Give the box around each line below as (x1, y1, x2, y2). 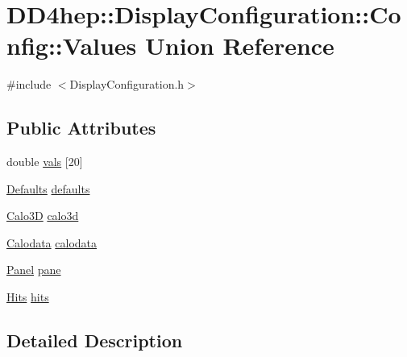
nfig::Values (6, 29, 137, 62)
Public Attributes (6, 115, 156, 140)
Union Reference (145, 29, 334, 62)
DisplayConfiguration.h (69, 76, 185, 93)
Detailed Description (6, 328, 183, 353)
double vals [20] (6, 153, 83, 170)
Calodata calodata (6, 234, 98, 251)
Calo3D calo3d (6, 207, 79, 224)
